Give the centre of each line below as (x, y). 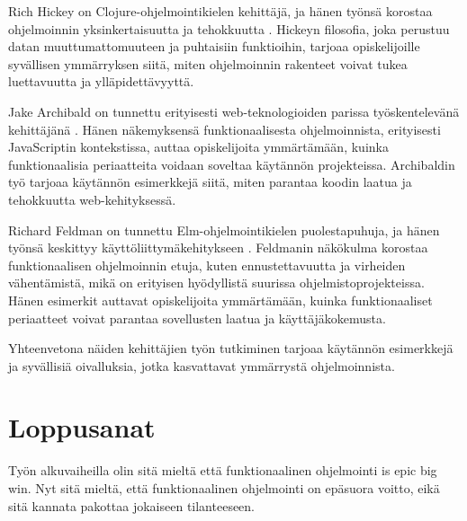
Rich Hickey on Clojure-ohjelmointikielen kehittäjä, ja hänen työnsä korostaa (220, 11)
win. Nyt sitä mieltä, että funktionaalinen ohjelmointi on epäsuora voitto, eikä (224, 488)
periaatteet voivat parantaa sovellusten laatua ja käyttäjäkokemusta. (197, 318)
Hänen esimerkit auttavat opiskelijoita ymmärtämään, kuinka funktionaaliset (220, 300)
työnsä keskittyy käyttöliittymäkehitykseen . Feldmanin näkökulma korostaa (218, 247)
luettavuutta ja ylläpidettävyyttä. (101, 81)
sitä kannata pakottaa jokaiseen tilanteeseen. (132, 505)
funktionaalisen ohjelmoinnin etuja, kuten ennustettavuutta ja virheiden (207, 265)
